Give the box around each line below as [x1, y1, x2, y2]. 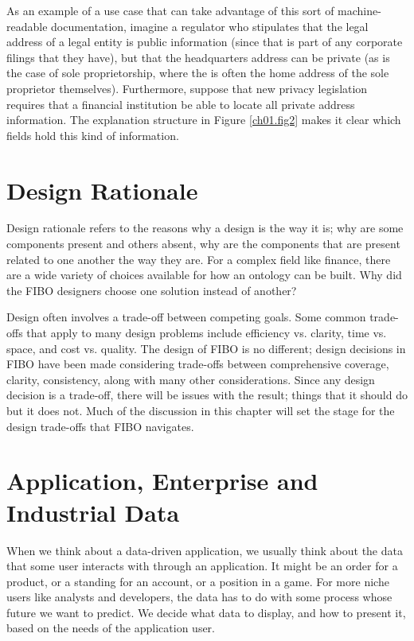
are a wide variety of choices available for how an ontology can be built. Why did [6, 266, 402, 283]
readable [6, 17, 48, 34]
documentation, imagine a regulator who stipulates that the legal [51, 17, 369, 34]
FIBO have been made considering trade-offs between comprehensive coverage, [6, 355, 389, 372]
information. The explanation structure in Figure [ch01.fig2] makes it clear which [6, 111, 401, 128]
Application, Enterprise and [6, 464, 318, 497]
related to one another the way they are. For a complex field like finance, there [6, 251, 391, 267]
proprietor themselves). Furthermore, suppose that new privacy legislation [6, 80, 368, 96]
